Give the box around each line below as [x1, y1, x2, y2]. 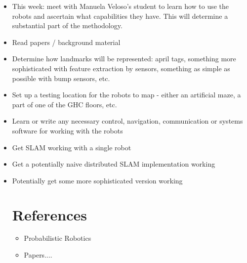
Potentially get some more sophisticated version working [12, 175, 183, 185]
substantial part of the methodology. [12, 20, 123, 31]
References [12, 204, 87, 224]
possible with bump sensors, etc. [12, 73, 110, 83]
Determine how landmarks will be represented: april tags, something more [12, 53, 236, 64]
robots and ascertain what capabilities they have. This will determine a [12, 10, 228, 21]
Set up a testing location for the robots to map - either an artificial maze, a [12, 89, 241, 100]
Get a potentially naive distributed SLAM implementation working [12, 159, 215, 169]
